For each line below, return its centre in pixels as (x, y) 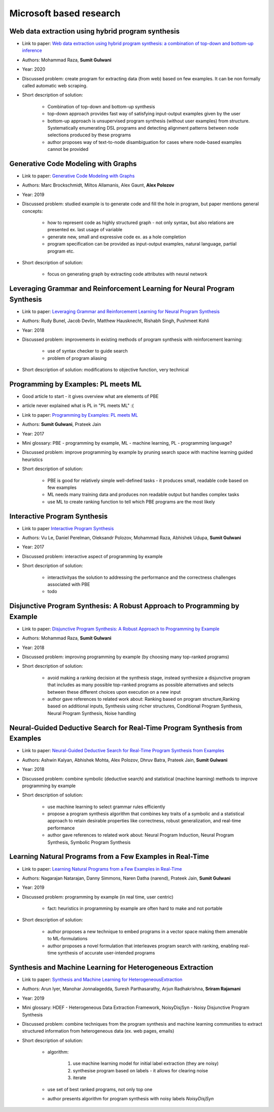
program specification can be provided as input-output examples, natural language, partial (142, 244)
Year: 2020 (34, 69)
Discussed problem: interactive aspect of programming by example (92, 556)
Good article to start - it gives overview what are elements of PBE (90, 396)
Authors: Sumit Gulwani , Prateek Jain (62, 424)
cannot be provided (68, 149)
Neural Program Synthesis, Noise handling (92, 713)
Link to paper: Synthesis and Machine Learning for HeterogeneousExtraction (102, 979)
